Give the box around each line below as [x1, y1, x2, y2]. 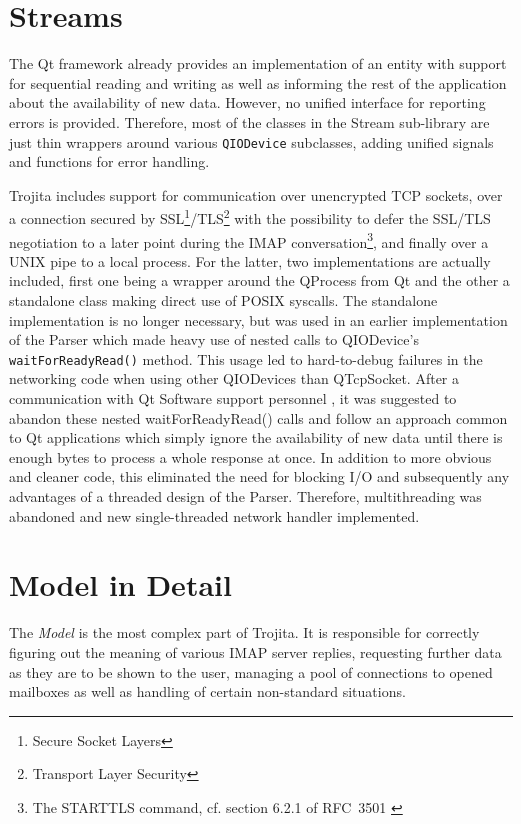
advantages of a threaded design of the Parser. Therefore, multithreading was [9, 486, 482, 507]
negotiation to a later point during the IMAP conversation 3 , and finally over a [9, 228, 489, 252]
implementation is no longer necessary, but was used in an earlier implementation [9, 309, 508, 330]
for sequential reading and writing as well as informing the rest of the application [9, 72, 507, 93]
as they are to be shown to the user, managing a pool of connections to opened [9, 661, 493, 682]
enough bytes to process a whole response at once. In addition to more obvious [9, 446, 492, 467]
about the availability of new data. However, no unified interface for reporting [9, 92, 486, 113]
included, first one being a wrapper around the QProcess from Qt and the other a [9, 270, 510, 291]
